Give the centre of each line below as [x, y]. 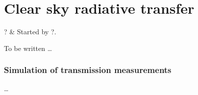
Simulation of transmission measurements [88, 70]
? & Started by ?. [30, 32]
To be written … [28, 48]
